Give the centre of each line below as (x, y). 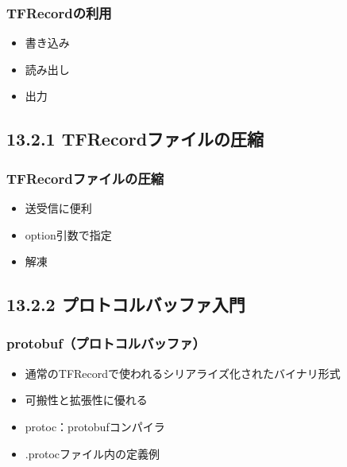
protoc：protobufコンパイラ (95, 426)
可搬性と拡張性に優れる (86, 400)
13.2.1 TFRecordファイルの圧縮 (135, 139)
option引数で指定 (68, 234)
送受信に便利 (58, 208)
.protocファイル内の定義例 (93, 453)
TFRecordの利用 (59, 12)
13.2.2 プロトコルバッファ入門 (126, 304)
